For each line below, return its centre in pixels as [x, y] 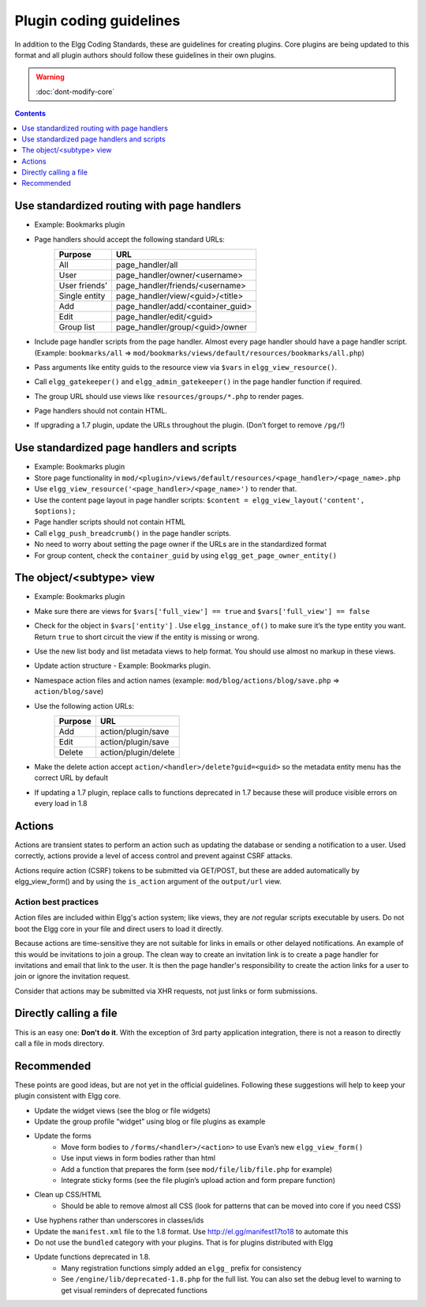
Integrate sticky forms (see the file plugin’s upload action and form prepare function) [198, 1180]
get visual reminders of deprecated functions [135, 1290]
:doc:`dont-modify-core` [75, 92]
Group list [77, 327]
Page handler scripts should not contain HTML [110, 522]
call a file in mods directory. [60, 1043]
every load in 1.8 [61, 804]
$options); [55, 511]
